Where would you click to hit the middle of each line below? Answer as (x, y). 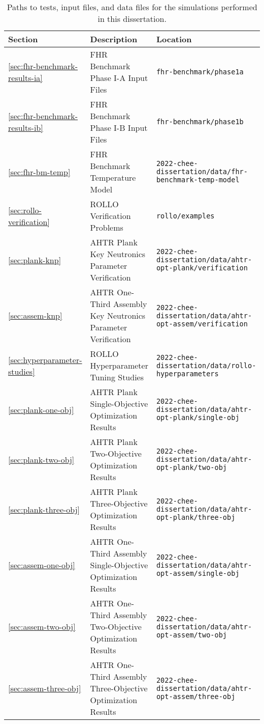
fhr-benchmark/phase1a (200, 72)
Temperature (113, 177)
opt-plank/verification (202, 268)
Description (114, 39)
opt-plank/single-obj (198, 417)
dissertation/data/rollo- (206, 365)
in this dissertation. (132, 19)
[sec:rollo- (25, 210)
